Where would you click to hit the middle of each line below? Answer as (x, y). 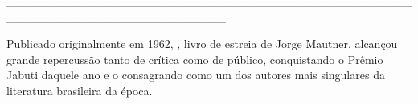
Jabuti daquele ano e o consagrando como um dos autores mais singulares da (196, 75)
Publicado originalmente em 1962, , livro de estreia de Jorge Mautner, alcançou (202, 44)
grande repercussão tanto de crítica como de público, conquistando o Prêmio (195, 59)
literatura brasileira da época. (80, 90)
